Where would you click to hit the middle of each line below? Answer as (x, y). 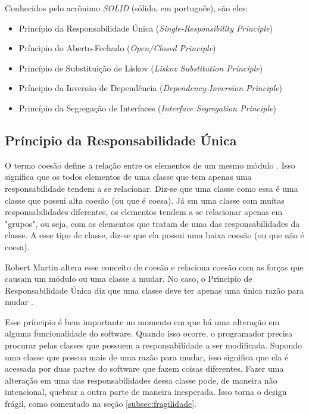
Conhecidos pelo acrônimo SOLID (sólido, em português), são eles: (127, 8)
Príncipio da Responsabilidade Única (121, 140)
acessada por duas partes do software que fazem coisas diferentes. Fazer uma (144, 368)
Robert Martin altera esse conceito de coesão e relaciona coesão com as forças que (154, 267)
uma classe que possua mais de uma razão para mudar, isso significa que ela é (146, 357)
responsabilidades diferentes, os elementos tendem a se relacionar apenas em (144, 212)
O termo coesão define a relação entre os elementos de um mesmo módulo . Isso (150, 165)
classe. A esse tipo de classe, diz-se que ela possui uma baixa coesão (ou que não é (154, 235)
